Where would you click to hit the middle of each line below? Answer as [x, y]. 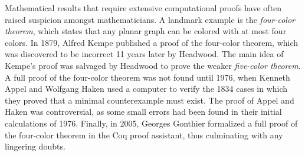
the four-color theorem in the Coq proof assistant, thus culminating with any [144, 135]
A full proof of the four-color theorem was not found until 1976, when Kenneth [147, 77]
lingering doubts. [35, 146]
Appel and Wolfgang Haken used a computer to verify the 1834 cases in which [146, 89]
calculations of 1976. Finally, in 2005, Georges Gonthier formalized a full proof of [151, 123]
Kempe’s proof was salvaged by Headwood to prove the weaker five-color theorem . [153, 65]
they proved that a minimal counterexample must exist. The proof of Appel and [150, 100]
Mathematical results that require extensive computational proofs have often [143, 8]
